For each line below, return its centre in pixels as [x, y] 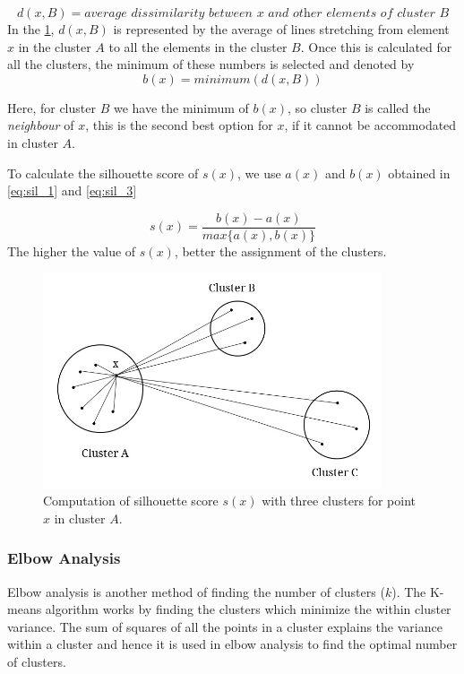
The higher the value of [72, 251]
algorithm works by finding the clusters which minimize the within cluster [248, 609]
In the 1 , [31, 29]
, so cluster [317, 107]
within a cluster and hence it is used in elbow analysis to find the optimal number [232, 644]
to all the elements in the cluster [198, 46]
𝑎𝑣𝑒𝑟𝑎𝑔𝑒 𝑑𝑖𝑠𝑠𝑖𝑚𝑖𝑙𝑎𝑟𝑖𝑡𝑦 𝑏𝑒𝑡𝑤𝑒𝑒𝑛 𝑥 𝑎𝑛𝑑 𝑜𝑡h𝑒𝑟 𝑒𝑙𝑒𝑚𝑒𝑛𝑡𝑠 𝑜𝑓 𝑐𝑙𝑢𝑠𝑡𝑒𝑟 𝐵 [267, 13]
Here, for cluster [52, 107]
